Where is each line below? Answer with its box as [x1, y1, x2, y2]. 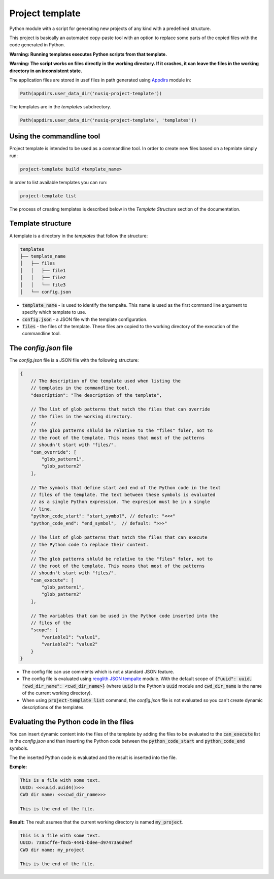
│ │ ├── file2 [20, 275, 66, 281]
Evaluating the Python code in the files [9, 717, 134, 726]
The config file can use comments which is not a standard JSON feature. [22, 668, 175, 675]
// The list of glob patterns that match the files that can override [30, 406, 211, 412]
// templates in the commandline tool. [30, 385, 130, 391]
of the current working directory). [22, 690, 92, 696]
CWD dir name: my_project [20, 847, 85, 853]
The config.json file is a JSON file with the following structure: [9, 357, 139, 363]
